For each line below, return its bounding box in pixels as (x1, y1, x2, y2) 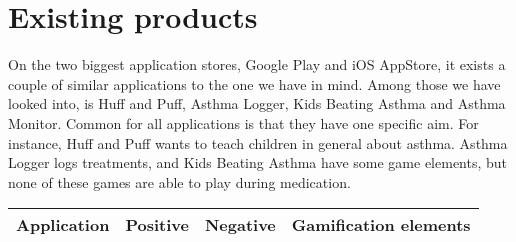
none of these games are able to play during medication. (8, 171, 351, 192)
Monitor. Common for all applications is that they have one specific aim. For (8, 112, 479, 133)
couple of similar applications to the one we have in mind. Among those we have (8, 73, 501, 94)
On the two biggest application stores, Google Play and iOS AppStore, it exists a (8, 54, 506, 75)
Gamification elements (291, 213, 471, 237)
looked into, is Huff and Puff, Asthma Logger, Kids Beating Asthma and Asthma (8, 93, 506, 114)
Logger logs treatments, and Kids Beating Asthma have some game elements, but (8, 152, 508, 173)
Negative (204, 213, 276, 237)
